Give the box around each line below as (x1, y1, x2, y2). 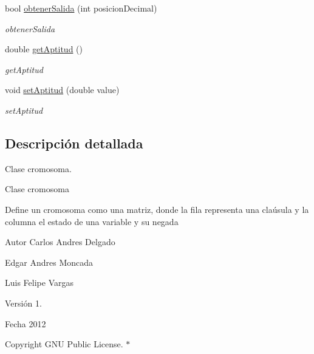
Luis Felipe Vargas (5, 276, 73, 289)
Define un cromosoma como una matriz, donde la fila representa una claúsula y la (5, 203, 309, 215)
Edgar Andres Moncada (5, 255, 94, 268)
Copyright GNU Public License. (5, 338, 123, 350)
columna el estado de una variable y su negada (5, 215, 179, 227)
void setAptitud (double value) (5, 83, 120, 96)
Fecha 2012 (5, 317, 46, 330)
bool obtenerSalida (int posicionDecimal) (5, 2, 157, 14)
